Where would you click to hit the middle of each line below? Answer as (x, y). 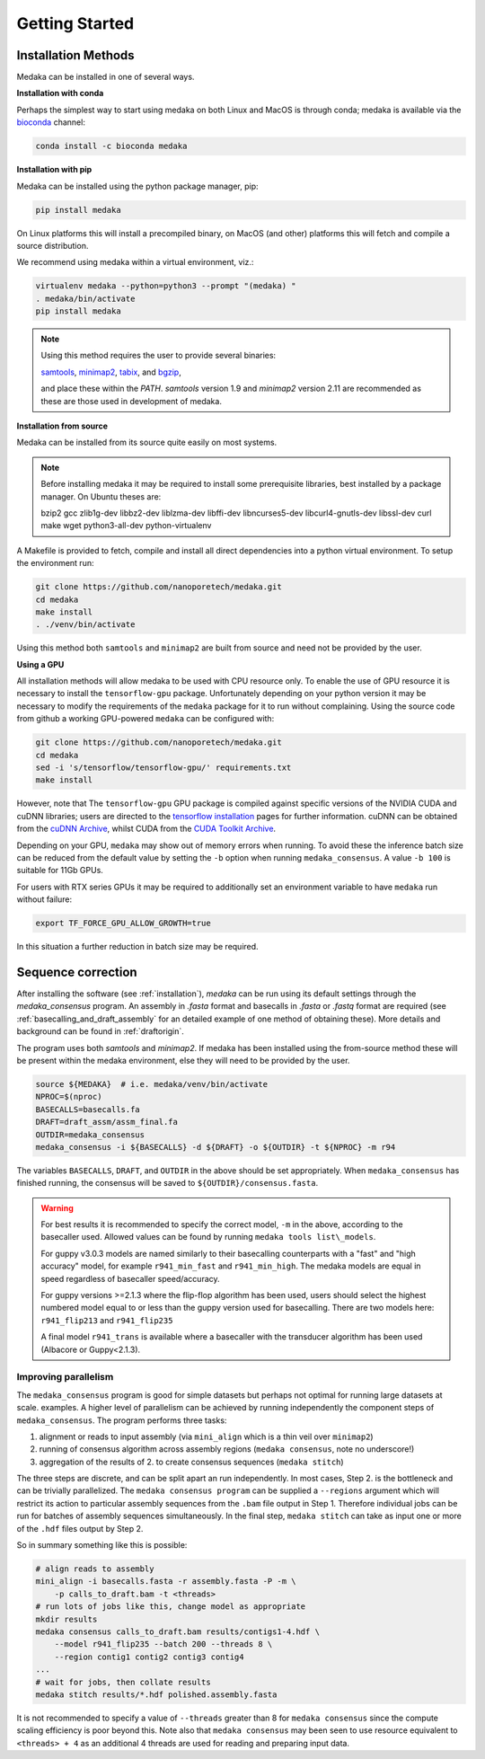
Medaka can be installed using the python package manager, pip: (138, 186)
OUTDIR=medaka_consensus (90, 1135)
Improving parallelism (65, 1377)
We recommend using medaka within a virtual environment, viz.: (135, 262)
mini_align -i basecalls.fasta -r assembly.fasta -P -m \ (166, 1582)
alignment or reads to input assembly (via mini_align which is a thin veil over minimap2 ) (206, 1436)
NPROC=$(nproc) (69, 1097)
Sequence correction (77, 972)
